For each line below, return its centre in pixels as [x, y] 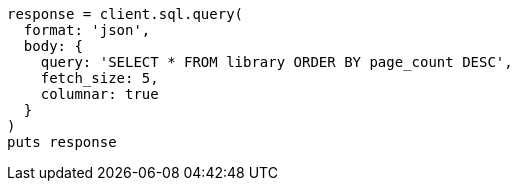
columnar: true [99, 94]
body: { [53, 46]
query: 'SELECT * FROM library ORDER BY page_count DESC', [276, 62]
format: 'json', [87, 30]
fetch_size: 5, [99, 78]
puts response [62, 142]
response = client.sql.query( [125, 14]
